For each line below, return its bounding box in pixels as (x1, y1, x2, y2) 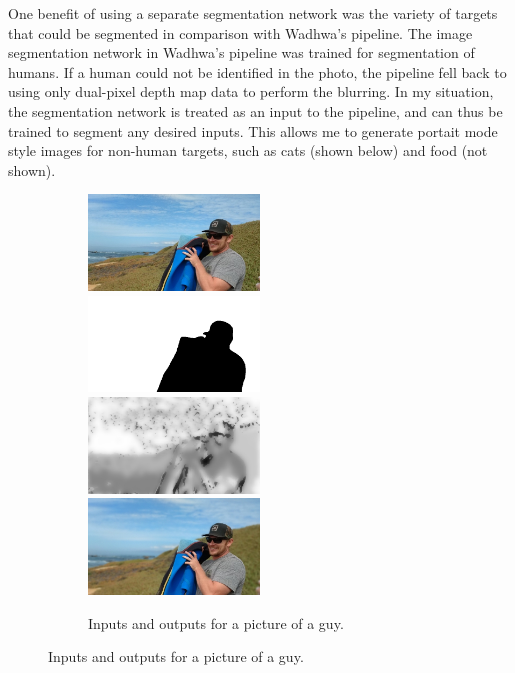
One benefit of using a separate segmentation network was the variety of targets (8, 3, 498, 23)
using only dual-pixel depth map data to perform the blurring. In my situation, (8, 81, 494, 102)
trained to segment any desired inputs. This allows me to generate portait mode (8, 120, 498, 141)
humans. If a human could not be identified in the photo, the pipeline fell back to (8, 61, 507, 82)
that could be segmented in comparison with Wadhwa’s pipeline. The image (8, 22, 473, 43)
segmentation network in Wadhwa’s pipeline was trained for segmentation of (8, 42, 475, 63)
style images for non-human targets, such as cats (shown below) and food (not (8, 140, 488, 161)
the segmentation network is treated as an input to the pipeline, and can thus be (8, 100, 503, 121)
